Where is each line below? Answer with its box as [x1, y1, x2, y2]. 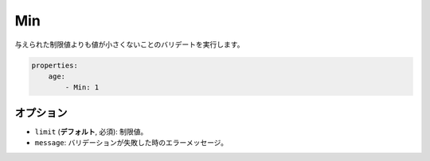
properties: [31, 60, 79, 70]
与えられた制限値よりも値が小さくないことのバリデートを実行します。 [14, 40, 244, 49]
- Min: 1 [64, 83, 100, 92]
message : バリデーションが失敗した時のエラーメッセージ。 [34, 138, 229, 148]
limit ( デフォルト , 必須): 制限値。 [34, 127, 148, 136]
